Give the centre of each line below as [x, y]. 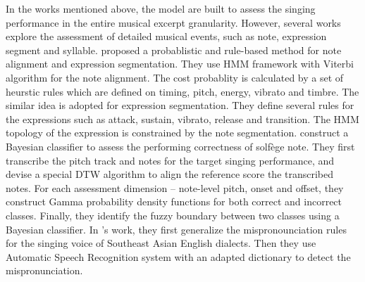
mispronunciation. [44, 270]
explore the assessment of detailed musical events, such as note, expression [166, 36]
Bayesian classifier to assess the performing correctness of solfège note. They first [180, 146]
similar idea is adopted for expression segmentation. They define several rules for [180, 105]
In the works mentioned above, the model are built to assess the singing [161, 8]
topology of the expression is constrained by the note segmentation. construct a [177, 133]
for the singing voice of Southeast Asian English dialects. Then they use [161, 243]
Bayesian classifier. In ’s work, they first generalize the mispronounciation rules [176, 229]
